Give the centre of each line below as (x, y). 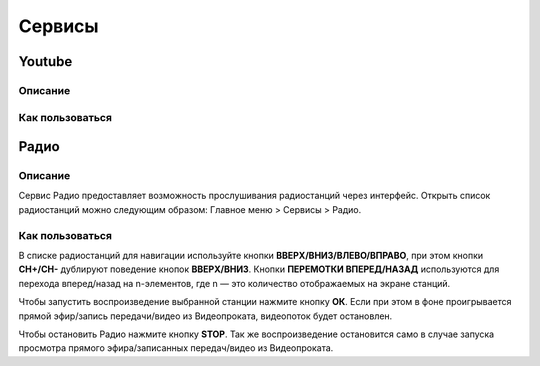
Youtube (45, 61)
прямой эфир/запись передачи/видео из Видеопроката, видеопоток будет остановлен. (205, 316)
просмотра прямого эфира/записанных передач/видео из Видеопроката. (176, 348)
